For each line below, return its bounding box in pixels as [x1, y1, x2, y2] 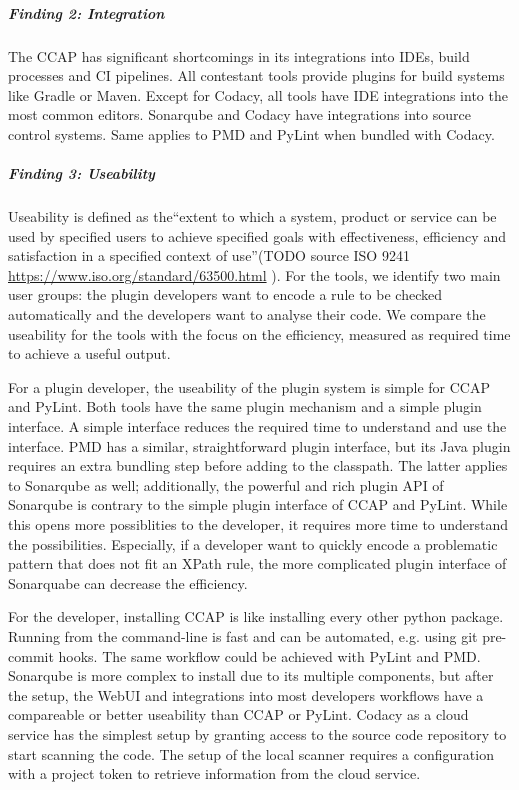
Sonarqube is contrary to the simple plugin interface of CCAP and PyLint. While [8, 494, 508, 515]
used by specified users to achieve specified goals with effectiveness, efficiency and [8, 225, 506, 246]
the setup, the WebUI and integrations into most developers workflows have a [8, 684, 484, 705]
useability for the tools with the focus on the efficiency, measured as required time [8, 323, 511, 344]
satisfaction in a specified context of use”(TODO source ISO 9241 [8, 245, 410, 266]
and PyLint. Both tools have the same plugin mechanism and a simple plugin [8, 396, 482, 417]
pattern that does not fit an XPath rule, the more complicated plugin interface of [8, 553, 507, 574]
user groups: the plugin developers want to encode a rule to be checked [8, 284, 442, 305]
